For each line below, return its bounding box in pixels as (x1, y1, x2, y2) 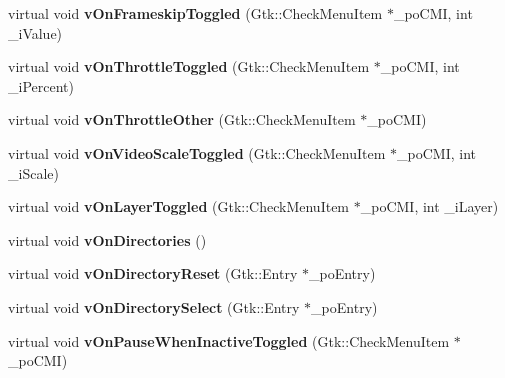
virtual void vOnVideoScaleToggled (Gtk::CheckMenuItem (8, 142, 386, 163)
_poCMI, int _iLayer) (360, 196, 499, 217)
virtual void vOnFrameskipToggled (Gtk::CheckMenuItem (8, 3, 383, 23)
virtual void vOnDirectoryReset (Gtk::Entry (8, 263, 298, 284)
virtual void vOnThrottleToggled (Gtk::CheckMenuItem (8, 56, 370, 77)
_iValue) (8, 22, 63, 43)
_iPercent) (8, 75, 74, 96)
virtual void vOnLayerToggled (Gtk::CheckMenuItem (8, 196, 350, 217)
